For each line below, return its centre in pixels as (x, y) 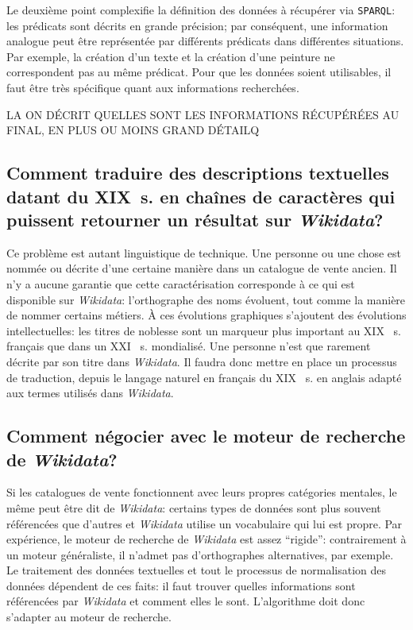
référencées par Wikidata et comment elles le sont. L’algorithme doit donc (186, 601)
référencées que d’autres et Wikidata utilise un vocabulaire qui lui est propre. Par (205, 523)
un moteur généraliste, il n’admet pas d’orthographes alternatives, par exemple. (200, 554)
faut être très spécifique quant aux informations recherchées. (153, 88)
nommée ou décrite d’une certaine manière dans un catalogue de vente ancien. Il (202, 268)
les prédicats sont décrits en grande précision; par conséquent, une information (197, 25)
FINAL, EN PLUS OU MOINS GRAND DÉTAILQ (133, 130)
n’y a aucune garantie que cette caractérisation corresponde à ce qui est (181, 283)
